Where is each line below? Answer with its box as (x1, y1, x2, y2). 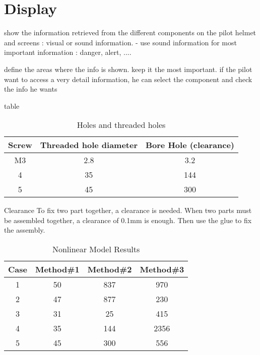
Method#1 (35, 263, 80, 275)
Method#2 (87, 263, 132, 275)
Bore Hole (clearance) (146, 139, 235, 151)
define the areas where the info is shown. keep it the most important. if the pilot (4, 63, 252, 74)
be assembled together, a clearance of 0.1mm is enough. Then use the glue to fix (4, 215, 252, 225)
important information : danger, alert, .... (4, 47, 132, 57)
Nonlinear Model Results (52, 243, 140, 255)
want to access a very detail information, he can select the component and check (4, 74, 252, 84)
